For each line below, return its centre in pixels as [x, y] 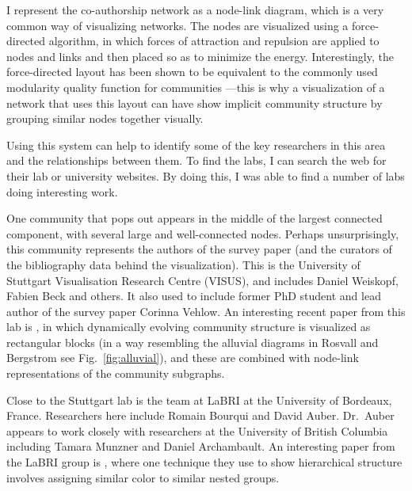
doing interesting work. [62, 191]
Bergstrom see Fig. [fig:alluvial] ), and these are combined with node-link [183, 358]
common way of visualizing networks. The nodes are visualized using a [177, 25]
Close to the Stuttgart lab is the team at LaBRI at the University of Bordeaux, [199, 400]
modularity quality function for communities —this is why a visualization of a [196, 87]
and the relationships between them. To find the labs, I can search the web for [196, 160]
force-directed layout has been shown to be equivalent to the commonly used [192, 72]
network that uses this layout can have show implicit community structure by [195, 103]
